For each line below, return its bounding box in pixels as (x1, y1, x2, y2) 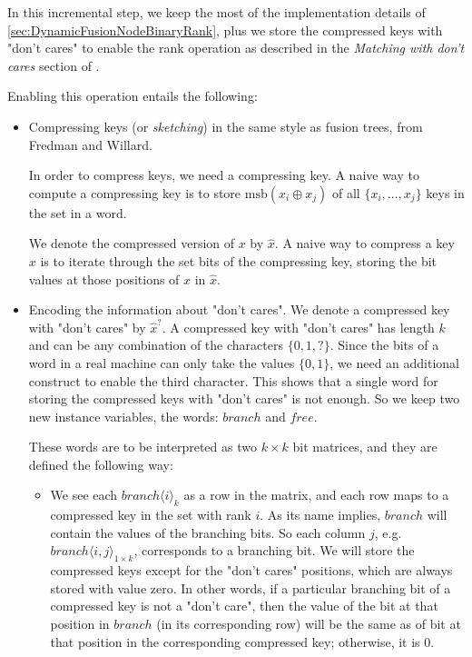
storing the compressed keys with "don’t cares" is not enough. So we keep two (28, 389, 460, 408)
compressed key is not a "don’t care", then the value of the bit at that (50, 596, 438, 615)
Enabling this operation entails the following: (7, 86, 258, 105)
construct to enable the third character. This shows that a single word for (28, 371, 438, 390)
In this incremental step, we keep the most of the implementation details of (7, 3, 426, 21)
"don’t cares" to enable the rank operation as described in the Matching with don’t (7, 38, 465, 57)
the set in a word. (28, 203, 127, 222)
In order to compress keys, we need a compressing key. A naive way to (28, 165, 419, 184)
